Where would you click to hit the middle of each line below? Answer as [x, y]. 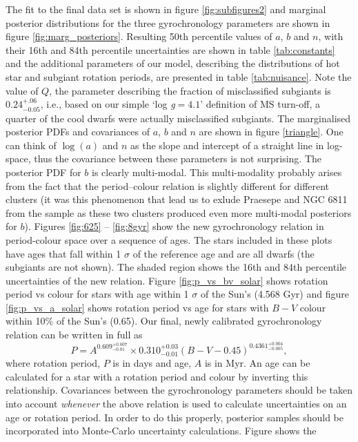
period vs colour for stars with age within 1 [97, 294]
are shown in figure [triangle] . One [271, 132]
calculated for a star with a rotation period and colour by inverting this [157, 376]
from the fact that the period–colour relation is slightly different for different [168, 185]
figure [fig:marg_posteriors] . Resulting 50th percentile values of [139, 36]
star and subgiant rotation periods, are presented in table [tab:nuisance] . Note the [179, 76]
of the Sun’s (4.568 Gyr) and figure [275, 294]
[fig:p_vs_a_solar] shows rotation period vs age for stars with [137, 307]
